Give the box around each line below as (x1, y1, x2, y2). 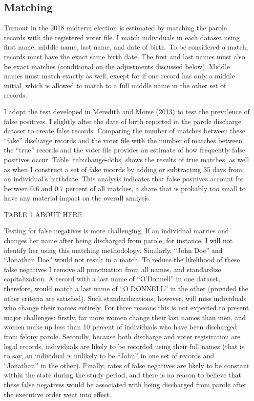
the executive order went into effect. (4, 389, 111, 399)
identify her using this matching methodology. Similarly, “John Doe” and (4, 245, 223, 255)
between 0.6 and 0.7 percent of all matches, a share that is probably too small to (4, 183, 246, 193)
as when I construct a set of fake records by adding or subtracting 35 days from (4, 164, 242, 174)
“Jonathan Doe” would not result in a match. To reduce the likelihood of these (4, 254, 240, 265)
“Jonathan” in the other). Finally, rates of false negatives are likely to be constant (4, 360, 250, 370)
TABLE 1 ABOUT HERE (4, 209, 83, 219)
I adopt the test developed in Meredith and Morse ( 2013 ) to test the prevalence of (4, 106, 250, 116)
